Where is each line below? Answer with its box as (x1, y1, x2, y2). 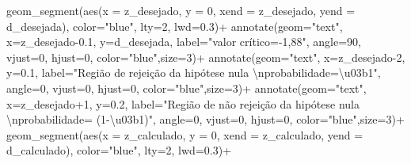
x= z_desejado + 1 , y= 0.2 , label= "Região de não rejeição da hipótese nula (6, 95, 360, 112)
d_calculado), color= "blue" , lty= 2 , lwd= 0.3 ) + (6, 142, 232, 158)
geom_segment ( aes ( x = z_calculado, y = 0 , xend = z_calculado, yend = (6, 126, 363, 143)
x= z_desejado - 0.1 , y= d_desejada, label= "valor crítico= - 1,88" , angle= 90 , (6, 33, 361, 50)
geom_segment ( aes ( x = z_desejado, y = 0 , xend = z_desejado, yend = (6, 2, 356, 18)
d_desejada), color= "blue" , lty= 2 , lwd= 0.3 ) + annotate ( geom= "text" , (6, 17, 343, 34)
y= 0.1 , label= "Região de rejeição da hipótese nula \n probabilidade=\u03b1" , (6, 64, 381, 81)
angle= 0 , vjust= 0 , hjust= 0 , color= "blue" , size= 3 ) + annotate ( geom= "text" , (6, 79, 367, 96)
